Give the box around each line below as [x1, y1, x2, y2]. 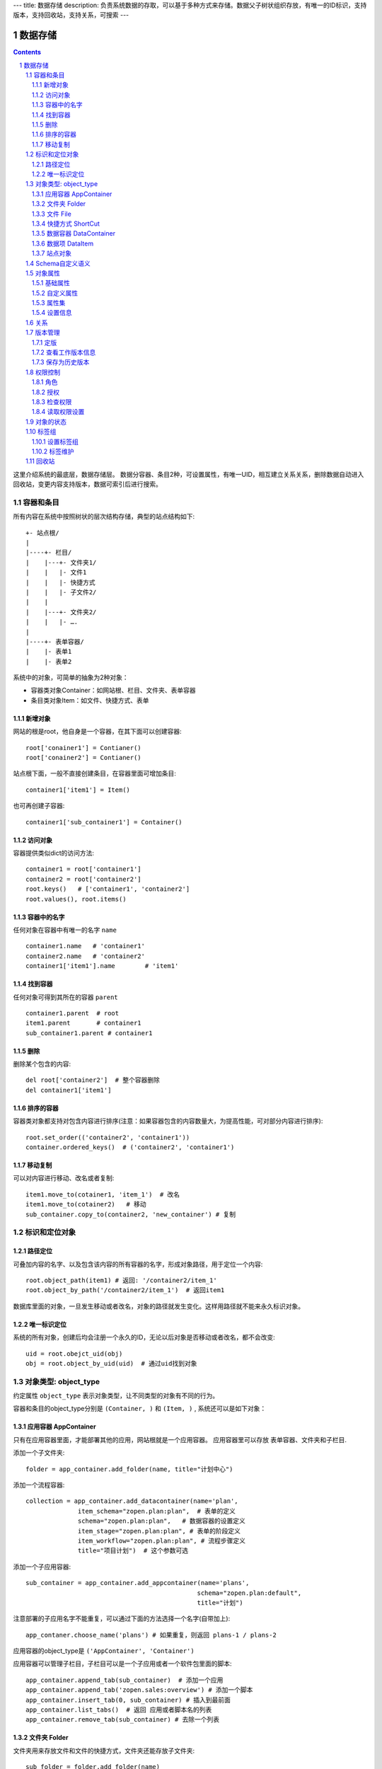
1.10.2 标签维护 [32, 446, 74, 456]
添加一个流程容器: [13, 1480, 65, 1489]
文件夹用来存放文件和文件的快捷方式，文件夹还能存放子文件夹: [13, 1746, 195, 1755]
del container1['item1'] [25, 1086, 112, 1094]
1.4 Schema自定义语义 [25, 259, 91, 267]
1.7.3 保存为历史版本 [32, 358, 90, 367]
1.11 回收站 [25, 457, 55, 466]
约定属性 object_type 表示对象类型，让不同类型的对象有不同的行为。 [13, 1391, 219, 1400]
